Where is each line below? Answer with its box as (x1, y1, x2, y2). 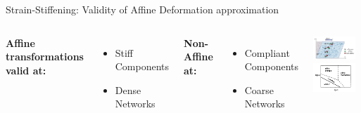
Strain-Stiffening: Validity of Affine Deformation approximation (6, 2, 279, 16)
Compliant (244, 45, 290, 60)
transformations (6, 49, 84, 64)
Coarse (244, 82, 274, 97)
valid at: (6, 62, 46, 77)
